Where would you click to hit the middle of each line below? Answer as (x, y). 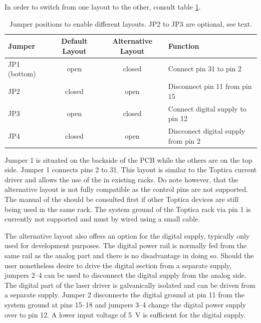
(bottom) (22, 74)
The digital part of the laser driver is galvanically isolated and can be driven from (130, 285)
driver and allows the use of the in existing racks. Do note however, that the (121, 179)
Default (74, 41)
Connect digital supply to (207, 108)
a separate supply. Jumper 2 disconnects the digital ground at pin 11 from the (125, 295)
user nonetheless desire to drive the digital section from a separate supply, (118, 265)
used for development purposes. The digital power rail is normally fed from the (126, 245)
